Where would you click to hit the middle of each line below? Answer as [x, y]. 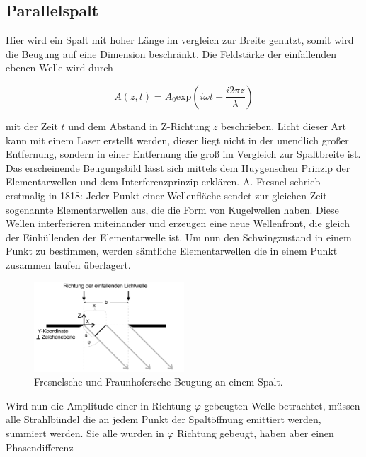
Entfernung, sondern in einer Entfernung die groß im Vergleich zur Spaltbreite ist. [183, 154]
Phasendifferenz [40, 447]
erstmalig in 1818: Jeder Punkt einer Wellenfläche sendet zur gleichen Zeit [166, 195]
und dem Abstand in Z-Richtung [139, 126]
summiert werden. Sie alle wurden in [85, 433]
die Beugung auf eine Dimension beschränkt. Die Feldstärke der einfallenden [171, 53]
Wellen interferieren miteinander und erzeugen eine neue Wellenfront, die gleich [178, 223]
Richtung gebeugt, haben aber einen [256, 433]
